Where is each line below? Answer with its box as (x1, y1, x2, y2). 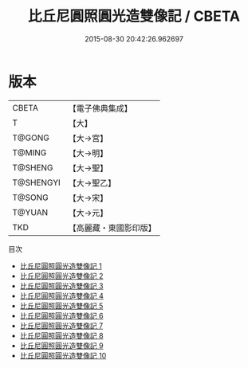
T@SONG (12, 192, 49, 203)
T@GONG (12, 132, 49, 143)
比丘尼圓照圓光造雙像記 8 (19, 331, 104, 340)
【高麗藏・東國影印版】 (68, 222, 157, 233)
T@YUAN (12, 206, 49, 217)
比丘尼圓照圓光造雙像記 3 (19, 280, 104, 291)
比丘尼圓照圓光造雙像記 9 (19, 340, 104, 350)
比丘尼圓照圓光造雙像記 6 (19, 311, 104, 320)
